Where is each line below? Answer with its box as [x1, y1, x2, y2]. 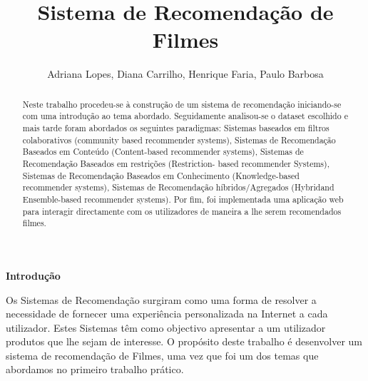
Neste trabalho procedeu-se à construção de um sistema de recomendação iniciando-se [22, 98, 342, 110]
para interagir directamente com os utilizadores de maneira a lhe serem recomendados [22, 205, 342, 217]
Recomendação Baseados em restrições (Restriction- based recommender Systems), [22, 157, 329, 169]
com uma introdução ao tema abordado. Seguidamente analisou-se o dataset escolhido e [22, 110, 348, 122]
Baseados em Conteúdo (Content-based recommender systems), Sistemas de [22, 146, 304, 158]
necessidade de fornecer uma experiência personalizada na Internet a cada [6, 306, 328, 321]
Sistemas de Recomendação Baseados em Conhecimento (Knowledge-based [22, 169, 300, 181]
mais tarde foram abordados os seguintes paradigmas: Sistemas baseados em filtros [22, 122, 329, 134]
